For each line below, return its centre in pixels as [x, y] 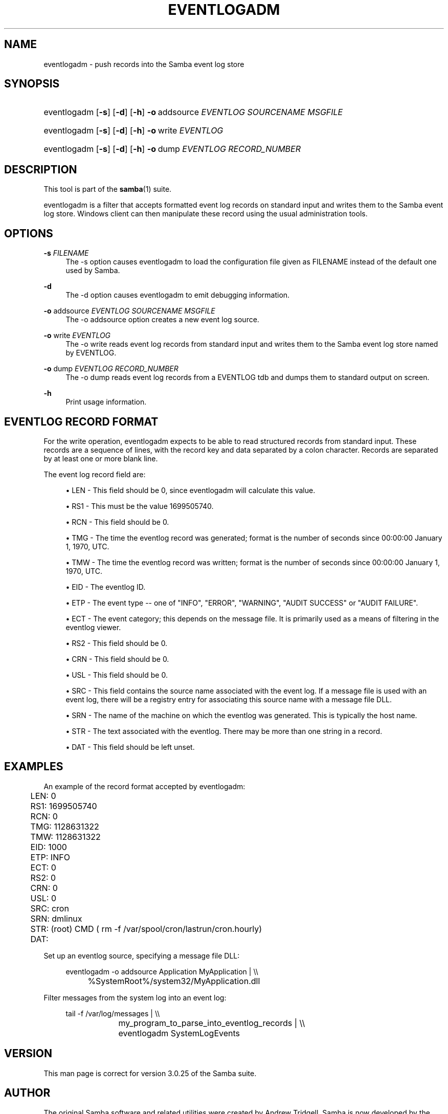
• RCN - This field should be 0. [117, 522]
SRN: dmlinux [56, 918]
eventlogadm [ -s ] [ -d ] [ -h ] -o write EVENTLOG [133, 131]
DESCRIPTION [41, 169]
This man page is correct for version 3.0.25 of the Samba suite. [150, 1073]
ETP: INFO [50, 857]
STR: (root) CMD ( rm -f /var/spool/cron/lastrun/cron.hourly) [146, 929]
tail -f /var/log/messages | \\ [113, 1013]
